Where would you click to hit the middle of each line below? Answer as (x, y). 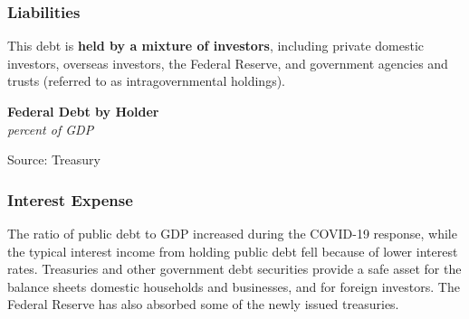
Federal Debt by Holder (83, 111)
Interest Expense (70, 199)
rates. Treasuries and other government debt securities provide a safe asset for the (234, 269)
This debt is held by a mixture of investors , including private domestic (215, 46)
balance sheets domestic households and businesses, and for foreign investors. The (234, 286)
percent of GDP (51, 129)
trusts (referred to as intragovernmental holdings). (147, 81)
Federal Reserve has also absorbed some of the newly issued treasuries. (203, 304)
